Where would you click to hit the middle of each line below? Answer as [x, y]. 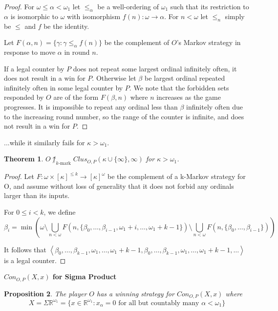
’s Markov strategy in [209, 42]
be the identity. [66, 26]
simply [235, 16]
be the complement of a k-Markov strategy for [176, 176]
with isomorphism [94, 16]
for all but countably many [159, 303]
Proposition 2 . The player [45, 293]
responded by [24, 97]
